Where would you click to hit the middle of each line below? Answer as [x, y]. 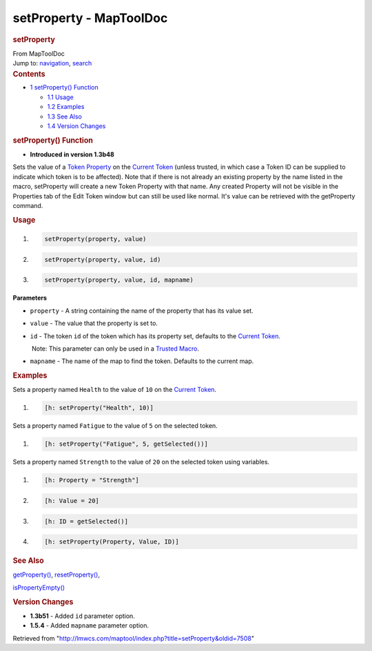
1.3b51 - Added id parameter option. [83, 616]
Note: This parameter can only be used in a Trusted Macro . [115, 349]
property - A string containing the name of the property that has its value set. [142, 311]
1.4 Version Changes [76, 126]
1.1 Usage [60, 97]
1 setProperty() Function [64, 87]
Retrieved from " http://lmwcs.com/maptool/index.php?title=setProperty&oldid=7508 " [134, 638]
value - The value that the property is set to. [94, 323]
